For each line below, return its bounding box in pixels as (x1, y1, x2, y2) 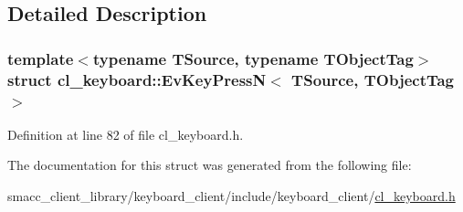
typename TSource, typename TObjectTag (92, 47, 414, 69)
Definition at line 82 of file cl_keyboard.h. (7, 124, 244, 143)
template (7, 47, 74, 69)
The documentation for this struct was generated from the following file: (7, 155, 412, 175)
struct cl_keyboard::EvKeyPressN (7, 68, 267, 90)
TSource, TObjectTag (291, 68, 455, 90)
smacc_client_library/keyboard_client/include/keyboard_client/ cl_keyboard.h (7, 186, 456, 206)
